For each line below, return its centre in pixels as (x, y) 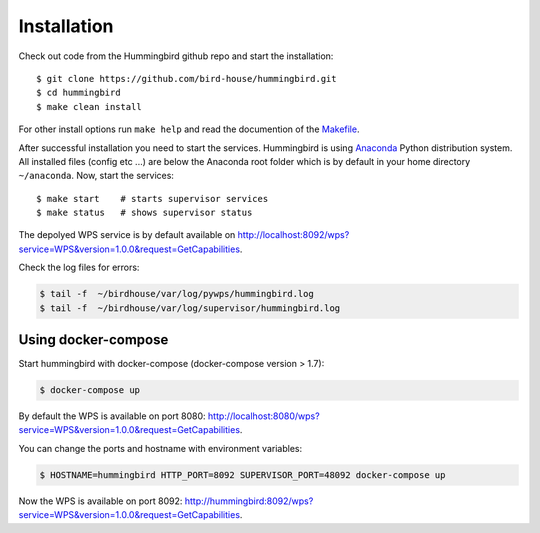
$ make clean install (89, 106)
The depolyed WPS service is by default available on (127, 235)
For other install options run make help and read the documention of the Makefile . (189, 129)
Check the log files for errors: (79, 267)
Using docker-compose (93, 340)
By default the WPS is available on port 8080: (112, 416)
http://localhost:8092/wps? (293, 235)
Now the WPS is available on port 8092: (100, 501)
